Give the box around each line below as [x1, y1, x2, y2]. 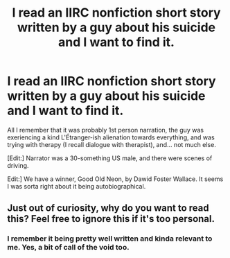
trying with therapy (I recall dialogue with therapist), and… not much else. [7, 140, 216, 148]
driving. [7, 161, 29, 169]
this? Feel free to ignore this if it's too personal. [7, 213, 215, 225]
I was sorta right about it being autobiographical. [7, 182, 146, 190]
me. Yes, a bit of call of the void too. [7, 243, 130, 252]
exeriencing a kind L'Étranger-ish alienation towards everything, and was [7, 133, 215, 141]
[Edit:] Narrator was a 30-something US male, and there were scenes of [7, 154, 213, 162]
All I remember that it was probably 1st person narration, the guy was [7, 126, 204, 134]
